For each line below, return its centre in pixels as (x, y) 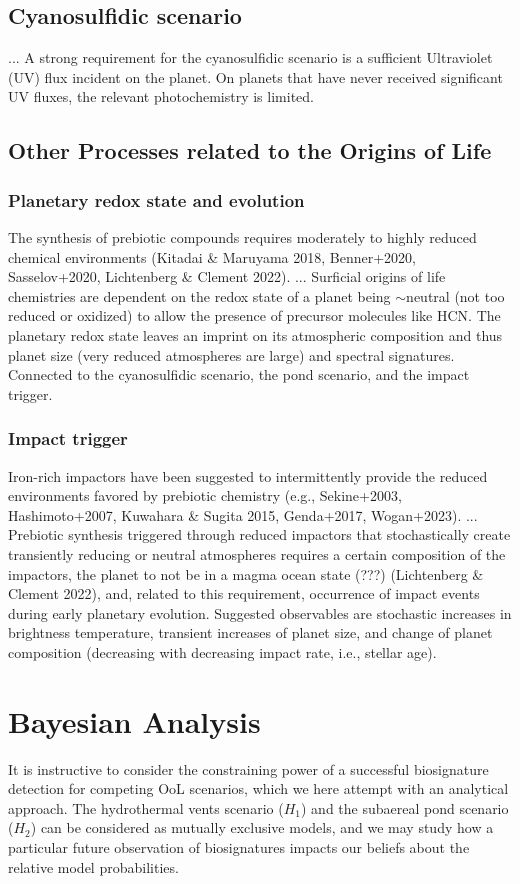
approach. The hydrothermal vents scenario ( (146, 807)
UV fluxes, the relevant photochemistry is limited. (161, 96)
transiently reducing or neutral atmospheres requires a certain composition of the (257, 553)
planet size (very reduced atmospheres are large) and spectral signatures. (231, 354)
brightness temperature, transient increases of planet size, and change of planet (250, 632)
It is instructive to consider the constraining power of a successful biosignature (248, 768)
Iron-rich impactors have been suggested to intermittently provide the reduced (248, 475)
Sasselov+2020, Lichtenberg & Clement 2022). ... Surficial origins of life (227, 276)
